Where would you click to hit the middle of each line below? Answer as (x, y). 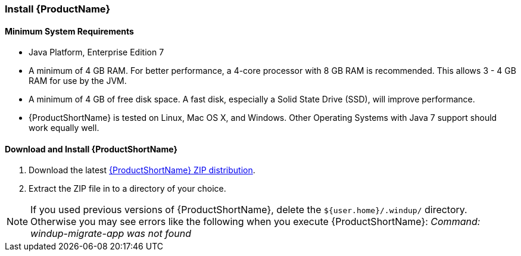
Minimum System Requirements (69, 31)
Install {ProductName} (58, 9)
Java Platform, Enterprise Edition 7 (96, 52)
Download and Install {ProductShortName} (91, 149)
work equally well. (64, 128)
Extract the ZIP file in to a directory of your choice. (127, 189)
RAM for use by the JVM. (78, 81)
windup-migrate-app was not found (111, 234)
